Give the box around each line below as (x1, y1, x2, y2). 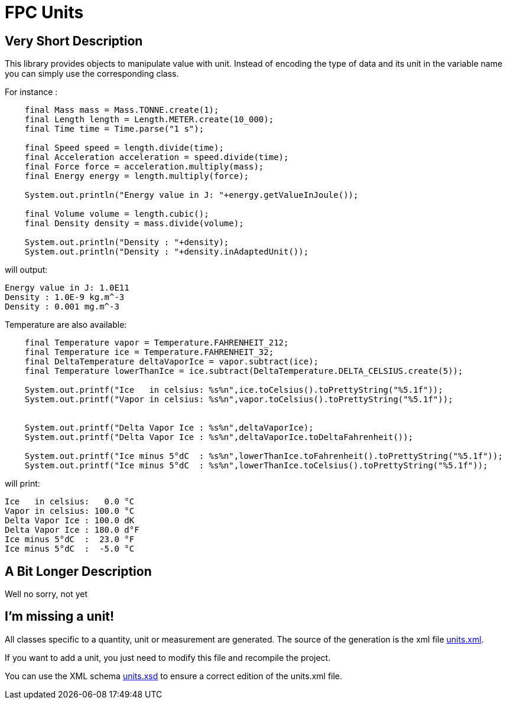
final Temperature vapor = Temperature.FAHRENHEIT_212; (24, 338, 289, 348)
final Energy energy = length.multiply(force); (24, 171, 249, 181)
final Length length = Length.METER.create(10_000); (24, 115, 274, 125)
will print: (5, 478, 40, 489)
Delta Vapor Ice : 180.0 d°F (5, 525, 139, 535)
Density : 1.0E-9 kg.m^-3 (5, 292, 125, 302)
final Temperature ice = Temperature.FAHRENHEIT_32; (24, 347, 274, 357)
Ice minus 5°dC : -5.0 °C (5, 544, 135, 554)
